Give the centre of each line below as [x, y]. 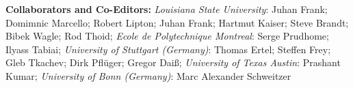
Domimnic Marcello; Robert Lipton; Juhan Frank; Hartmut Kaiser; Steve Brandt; [177, 22]
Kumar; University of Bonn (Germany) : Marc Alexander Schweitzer [148, 75]
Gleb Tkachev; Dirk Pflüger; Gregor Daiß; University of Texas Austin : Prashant [173, 62]
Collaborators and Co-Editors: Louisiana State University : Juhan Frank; [167, 9]
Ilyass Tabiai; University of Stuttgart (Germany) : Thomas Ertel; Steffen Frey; [168, 49]
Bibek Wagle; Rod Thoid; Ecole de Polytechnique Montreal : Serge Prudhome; [167, 36]
